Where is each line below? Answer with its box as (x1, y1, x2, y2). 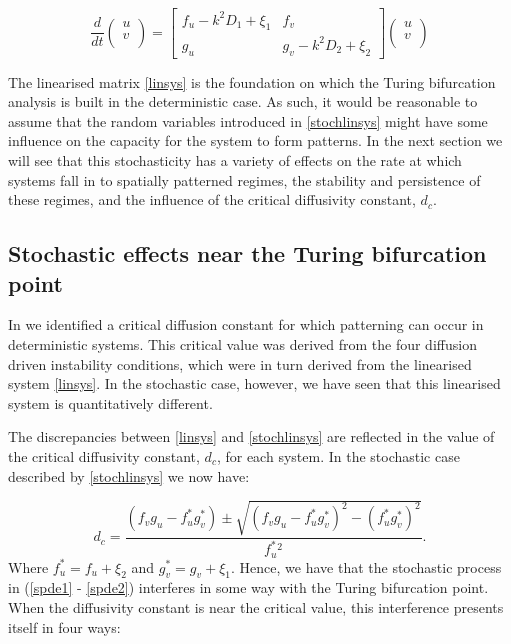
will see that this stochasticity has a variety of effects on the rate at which (8, 150, 462, 171)
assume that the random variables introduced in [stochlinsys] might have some (8, 110, 488, 131)
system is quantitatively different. (8, 392, 213, 413)
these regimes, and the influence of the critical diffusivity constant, (8, 189, 416, 210)
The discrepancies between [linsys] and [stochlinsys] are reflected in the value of (8, 426, 495, 447)
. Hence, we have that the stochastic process (231, 556, 502, 577)
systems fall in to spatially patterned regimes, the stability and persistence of (8, 169, 481, 190)
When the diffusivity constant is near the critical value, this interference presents (8, 596, 504, 617)
